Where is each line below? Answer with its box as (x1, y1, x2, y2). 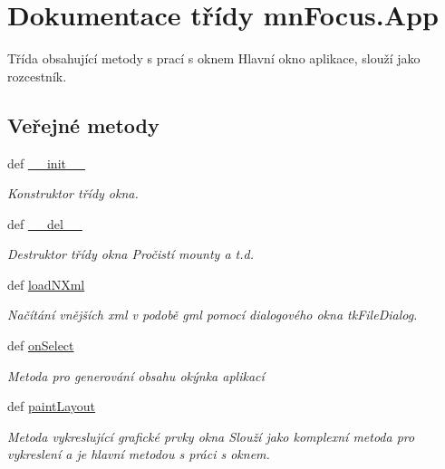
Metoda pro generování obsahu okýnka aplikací (7, 366, 265, 385)
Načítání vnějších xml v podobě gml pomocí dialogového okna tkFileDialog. (7, 305, 418, 324)
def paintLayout (7, 397, 96, 416)
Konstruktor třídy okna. (7, 184, 139, 203)
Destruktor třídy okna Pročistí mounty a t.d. (7, 244, 254, 263)
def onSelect (7, 336, 74, 355)
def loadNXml (7, 274, 85, 293)
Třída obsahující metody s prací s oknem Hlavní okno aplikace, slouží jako (7, 49, 421, 68)
